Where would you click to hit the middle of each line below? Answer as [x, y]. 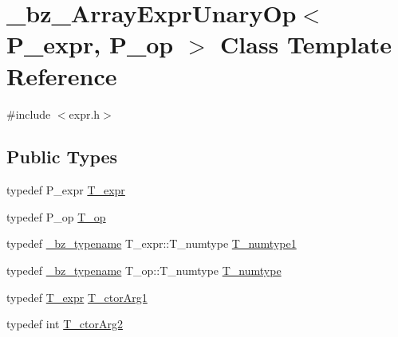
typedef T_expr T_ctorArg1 [77, 297]
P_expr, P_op [90, 44]
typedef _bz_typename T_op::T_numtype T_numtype [144, 270]
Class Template [306, 44]
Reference [62, 75]
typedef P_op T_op [56, 216]
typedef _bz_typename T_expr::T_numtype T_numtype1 [152, 243]
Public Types [62, 157]
